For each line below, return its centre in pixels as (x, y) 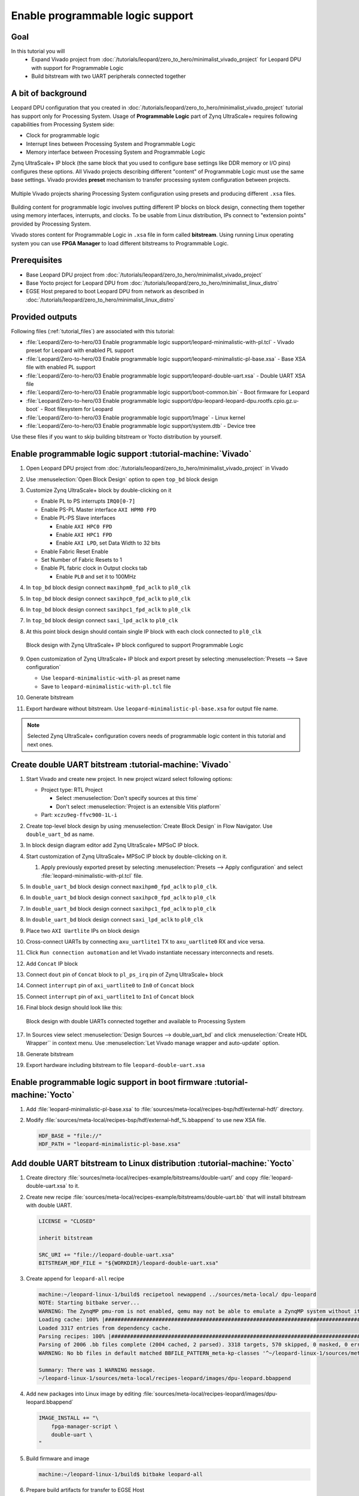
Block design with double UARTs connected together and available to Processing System (136, 1021)
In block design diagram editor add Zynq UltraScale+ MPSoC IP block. (112, 845)
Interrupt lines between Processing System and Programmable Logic (111, 144)
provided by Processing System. (51, 224)
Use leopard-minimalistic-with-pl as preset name (111, 678)
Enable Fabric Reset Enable (75, 551)
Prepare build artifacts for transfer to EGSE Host (85, 1490)
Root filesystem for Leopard (78, 409)
